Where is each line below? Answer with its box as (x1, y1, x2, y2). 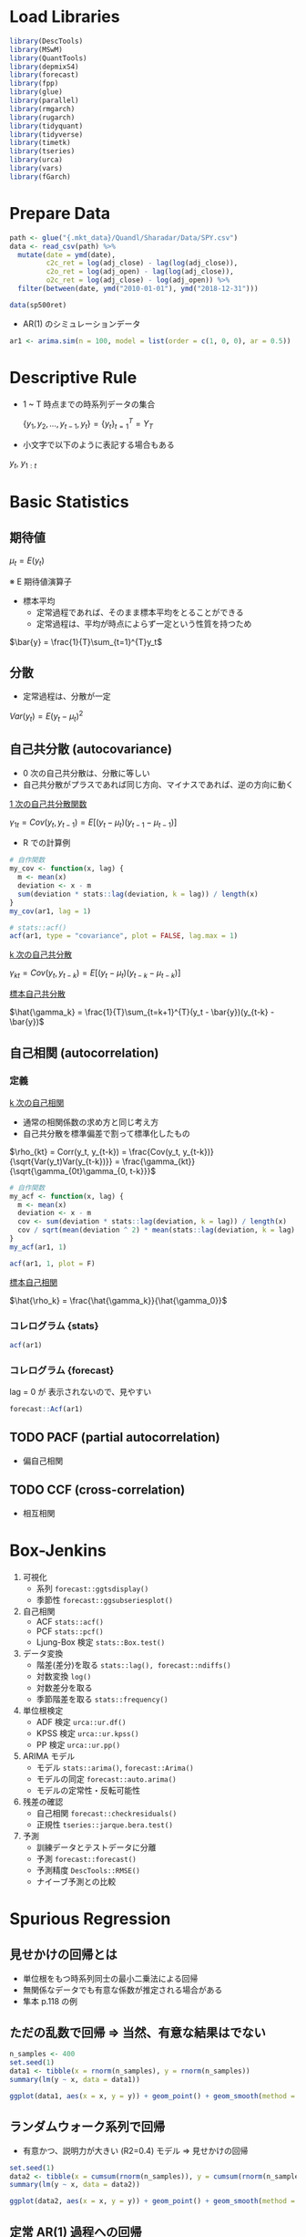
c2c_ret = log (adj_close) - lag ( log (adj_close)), (46, 258, 239, 268)
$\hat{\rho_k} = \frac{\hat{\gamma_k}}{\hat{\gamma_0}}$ (9, 1295, 228, 1306)
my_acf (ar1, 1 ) (9, 1243, 67, 1252)
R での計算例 (22, 838, 71, 848)
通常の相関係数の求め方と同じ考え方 (22, 1116, 159, 1128)
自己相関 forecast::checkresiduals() (36, 1807, 178, 1818)
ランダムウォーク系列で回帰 (9, 2119, 166, 2135)
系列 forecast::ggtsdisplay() (36, 1583, 149, 1594)
